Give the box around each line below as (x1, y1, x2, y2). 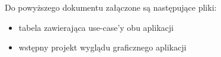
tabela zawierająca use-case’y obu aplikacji (18, 21, 174, 33)
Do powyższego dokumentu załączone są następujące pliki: (5, 1, 217, 13)
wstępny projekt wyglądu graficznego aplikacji (18, 41, 187, 53)
